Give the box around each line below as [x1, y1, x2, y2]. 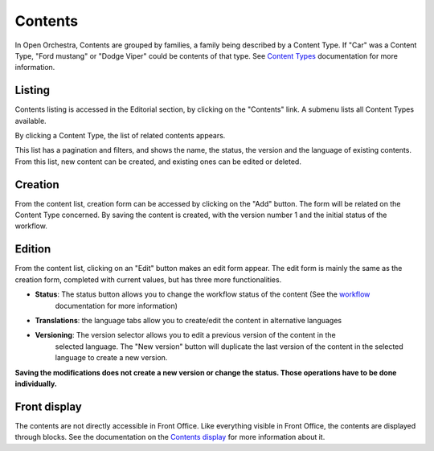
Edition [14, 242, 51, 256]
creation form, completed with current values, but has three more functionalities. [14, 274, 282, 285]
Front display [14, 400, 82, 413]
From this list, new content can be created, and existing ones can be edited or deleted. [14, 157, 301, 166]
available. [14, 116, 47, 125]
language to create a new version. [55, 353, 168, 363]
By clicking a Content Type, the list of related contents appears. [14, 131, 226, 141]
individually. [14, 379, 58, 388]
